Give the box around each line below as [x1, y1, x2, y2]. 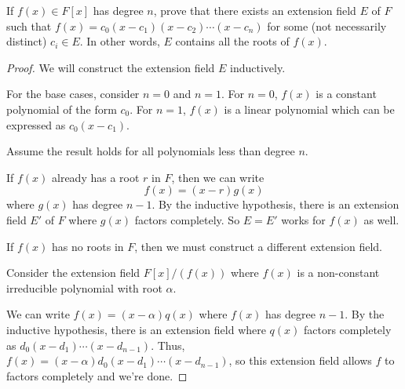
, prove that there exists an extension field [153, 2, 356, 18]
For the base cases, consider [6, 85, 140, 102]
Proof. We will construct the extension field [6, 59, 215, 75]
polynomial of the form [6, 100, 117, 117]
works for [281, 211, 326, 227]
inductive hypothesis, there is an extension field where [6, 321, 266, 337]
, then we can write [171, 169, 265, 185]
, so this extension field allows [228, 352, 372, 369]
